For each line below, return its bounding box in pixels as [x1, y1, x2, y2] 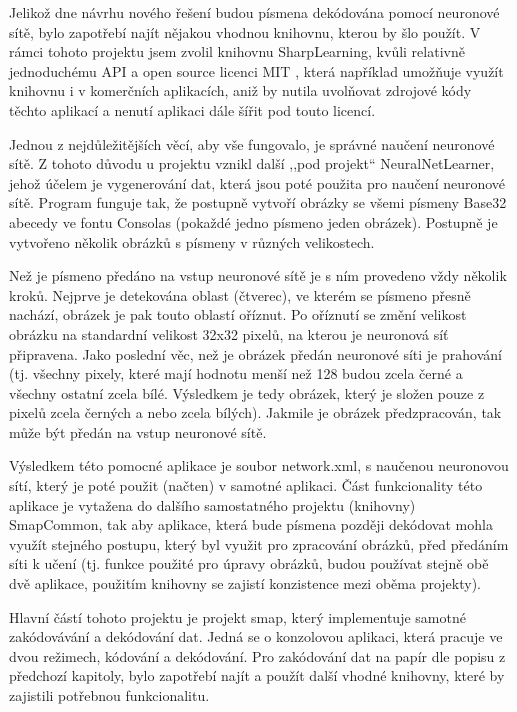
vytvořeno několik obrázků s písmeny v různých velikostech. [9, 231, 375, 252]
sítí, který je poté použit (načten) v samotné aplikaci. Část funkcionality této [9, 475, 483, 496]
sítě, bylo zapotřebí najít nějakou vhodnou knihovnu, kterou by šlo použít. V [9, 21, 481, 42]
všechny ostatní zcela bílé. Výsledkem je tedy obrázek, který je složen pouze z [9, 382, 485, 403]
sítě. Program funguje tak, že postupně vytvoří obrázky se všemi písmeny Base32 [9, 192, 507, 213]
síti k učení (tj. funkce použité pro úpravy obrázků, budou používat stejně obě [9, 553, 489, 574]
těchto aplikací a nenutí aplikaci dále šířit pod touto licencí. [9, 99, 376, 120]
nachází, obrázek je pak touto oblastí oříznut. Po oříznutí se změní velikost [9, 304, 467, 325]
